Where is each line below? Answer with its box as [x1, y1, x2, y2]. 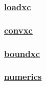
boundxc [4, 47, 40, 60]
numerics [4, 70, 42, 83]
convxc [4, 23, 33, 36]
